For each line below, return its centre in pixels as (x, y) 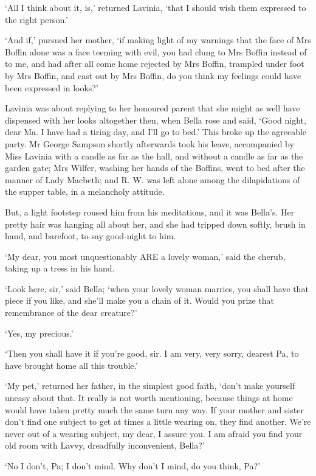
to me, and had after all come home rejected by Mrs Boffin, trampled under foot (155, 64)
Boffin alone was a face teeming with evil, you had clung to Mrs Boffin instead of (156, 51)
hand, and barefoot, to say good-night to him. (91, 236)
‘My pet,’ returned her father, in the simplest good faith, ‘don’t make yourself (150, 386)
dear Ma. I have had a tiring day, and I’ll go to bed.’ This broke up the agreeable (156, 132)
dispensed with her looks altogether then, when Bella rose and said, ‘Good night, (156, 120)
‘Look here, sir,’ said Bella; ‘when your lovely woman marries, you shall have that (157, 288)
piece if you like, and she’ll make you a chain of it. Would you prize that (140, 300)
